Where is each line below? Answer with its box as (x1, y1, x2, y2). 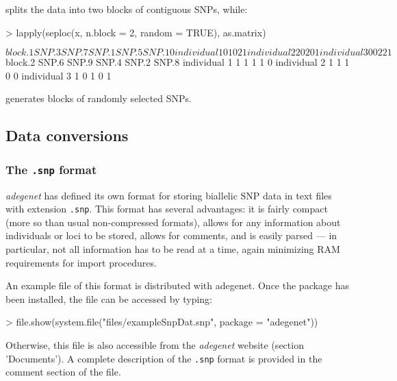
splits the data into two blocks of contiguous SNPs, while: (5, 2, 248, 16)
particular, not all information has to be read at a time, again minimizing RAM (5, 241, 340, 256)
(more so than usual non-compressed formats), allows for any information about (5, 214, 341, 229)
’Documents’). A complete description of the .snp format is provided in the (5, 351, 322, 365)
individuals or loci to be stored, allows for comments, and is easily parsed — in (5, 228, 337, 243)
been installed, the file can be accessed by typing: (5, 291, 212, 306)
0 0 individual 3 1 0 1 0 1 (5, 68, 112, 82)
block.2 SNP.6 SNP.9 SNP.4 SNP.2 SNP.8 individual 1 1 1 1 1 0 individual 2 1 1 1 (5, 55, 350, 69)
